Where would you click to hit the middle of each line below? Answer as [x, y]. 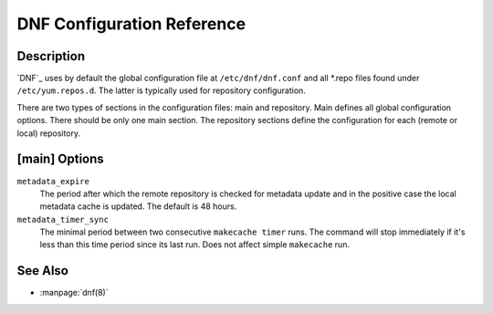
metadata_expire [53, 181]
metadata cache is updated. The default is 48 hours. [138, 206]
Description [51, 56]
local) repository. [49, 133]
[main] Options [60, 159]
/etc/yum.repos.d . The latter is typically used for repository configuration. [161, 90]
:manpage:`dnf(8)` [74, 293]
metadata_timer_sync [63, 219]
